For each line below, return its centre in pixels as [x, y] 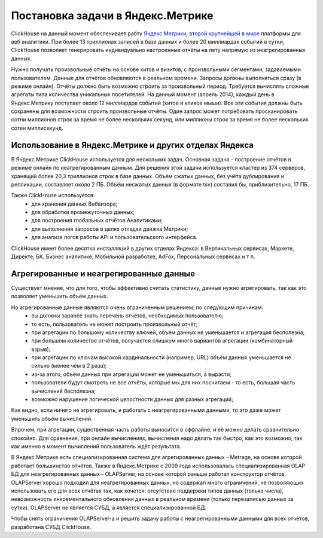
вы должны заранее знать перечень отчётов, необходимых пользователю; [127, 316]
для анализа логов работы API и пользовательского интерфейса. [115, 237]
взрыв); [41, 349]
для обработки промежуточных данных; [83, 212]
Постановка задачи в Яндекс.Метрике [112, 16]
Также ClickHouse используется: [53, 195]
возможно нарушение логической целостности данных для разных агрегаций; [132, 399]
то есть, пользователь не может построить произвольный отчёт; [115, 324]
